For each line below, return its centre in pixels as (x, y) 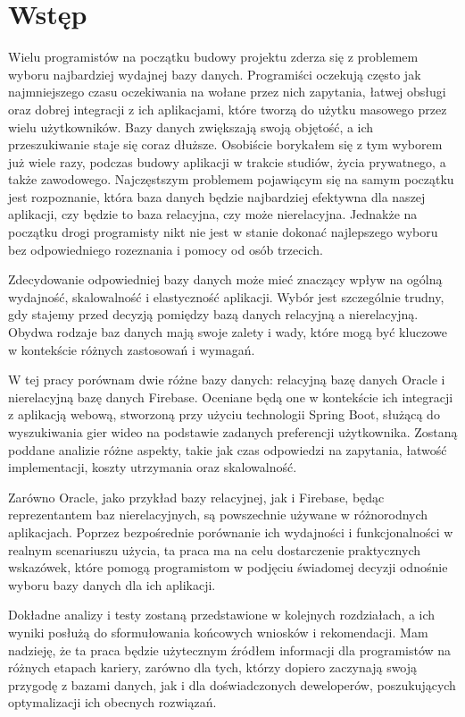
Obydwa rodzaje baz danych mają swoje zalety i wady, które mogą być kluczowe (228, 332)
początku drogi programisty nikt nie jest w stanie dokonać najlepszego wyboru (223, 232)
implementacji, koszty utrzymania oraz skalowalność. (153, 467)
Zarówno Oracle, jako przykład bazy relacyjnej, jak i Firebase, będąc (196, 497)
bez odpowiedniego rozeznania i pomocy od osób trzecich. (166, 249)
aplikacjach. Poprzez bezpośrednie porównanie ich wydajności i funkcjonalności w (231, 531)
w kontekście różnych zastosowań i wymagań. (132, 349)
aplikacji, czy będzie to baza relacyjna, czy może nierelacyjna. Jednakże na (213, 214)
